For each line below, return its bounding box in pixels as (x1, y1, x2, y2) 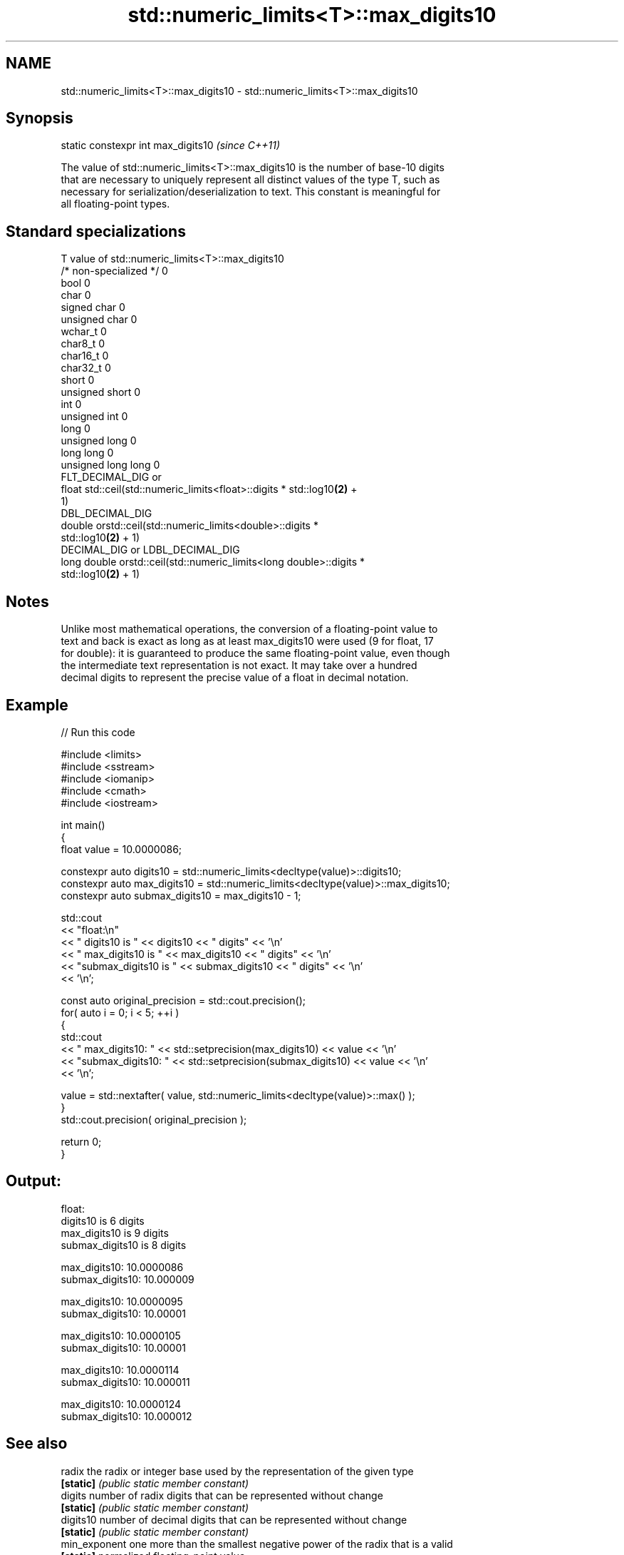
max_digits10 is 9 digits (61, 1226, 169, 1239)
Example (6, 695, 68, 714)
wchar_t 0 (61, 325, 107, 338)
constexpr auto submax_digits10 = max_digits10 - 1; (61, 889, 301, 902)
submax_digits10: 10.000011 (61, 1375, 190, 1388)
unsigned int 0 (61, 410, 128, 423)
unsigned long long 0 (61, 459, 160, 471)
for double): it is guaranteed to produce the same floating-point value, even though (61, 647, 450, 660)
